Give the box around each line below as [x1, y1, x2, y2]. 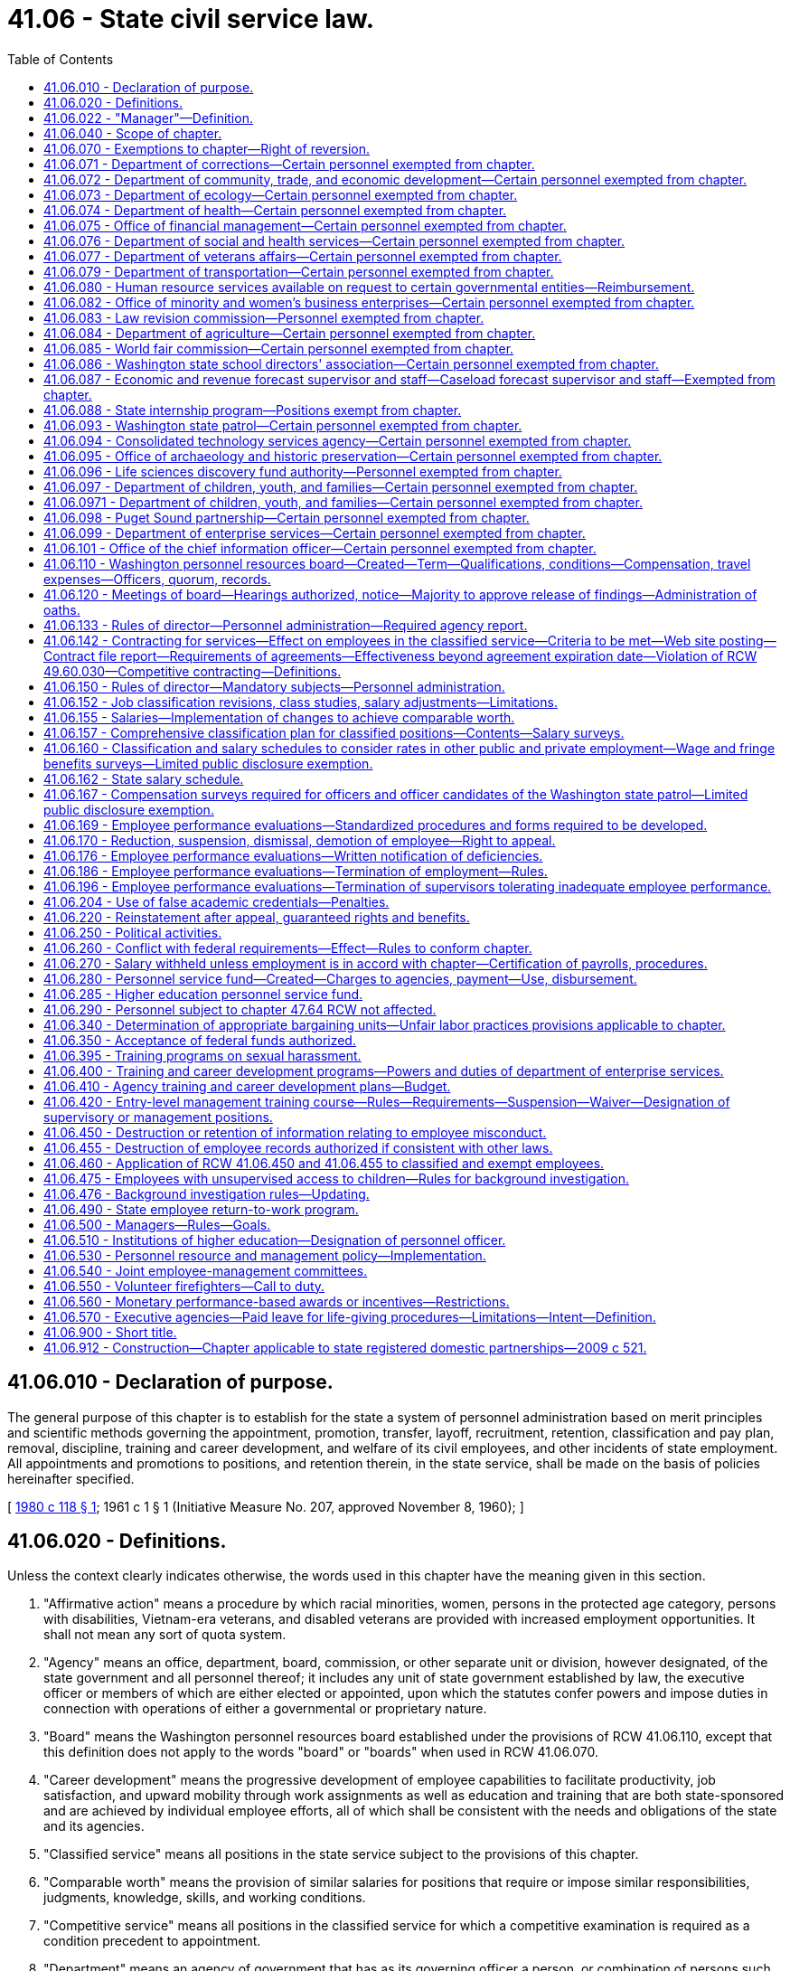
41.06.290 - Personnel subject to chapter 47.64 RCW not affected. [43, 1001, 437, 1017]
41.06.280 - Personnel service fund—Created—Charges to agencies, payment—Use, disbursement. [43, 970, 637, 986]
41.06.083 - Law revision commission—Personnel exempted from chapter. [43, 309, 484, 325]
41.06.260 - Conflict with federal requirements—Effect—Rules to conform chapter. [43, 939, 532, 956]
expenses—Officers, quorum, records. [43, 571, 271, 587]
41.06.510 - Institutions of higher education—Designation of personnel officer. [43, 1231, 506, 1248]
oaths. [43, 601, 80, 618]
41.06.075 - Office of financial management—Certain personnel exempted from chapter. [43, 217, 567, 233]
